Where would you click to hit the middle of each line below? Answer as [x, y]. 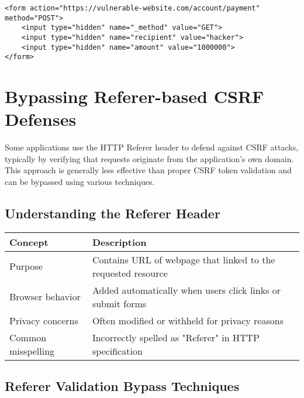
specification [117, 351]
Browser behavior [45, 297]
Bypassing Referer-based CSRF [134, 96]
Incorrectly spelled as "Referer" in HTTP [176, 337]
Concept [29, 242]
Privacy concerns [44, 320]
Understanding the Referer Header [113, 213]
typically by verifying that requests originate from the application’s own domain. [149, 158]
